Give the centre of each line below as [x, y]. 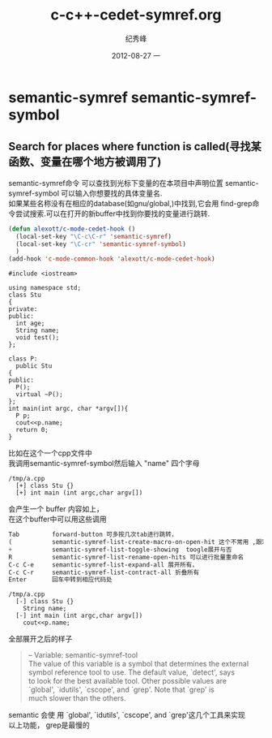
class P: [23, 359]
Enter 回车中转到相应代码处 [60, 580]
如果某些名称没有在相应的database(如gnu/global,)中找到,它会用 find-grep [130, 203]
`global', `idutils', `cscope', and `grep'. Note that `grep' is [121, 690]
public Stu [34, 366]
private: [23, 309]
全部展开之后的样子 [40, 639]
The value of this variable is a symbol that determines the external [138, 664]
